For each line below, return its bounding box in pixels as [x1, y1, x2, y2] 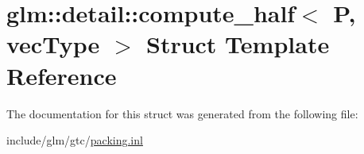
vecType [6, 28, 100, 60]
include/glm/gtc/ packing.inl [6, 132, 143, 148]
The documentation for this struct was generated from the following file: [6, 105, 358, 121]
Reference [6, 59, 117, 91]
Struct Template [145, 28, 330, 60]
